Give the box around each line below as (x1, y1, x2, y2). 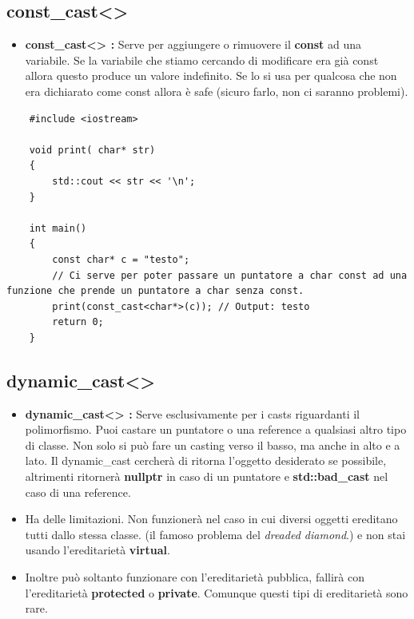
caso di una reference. (25, 483, 131, 500)
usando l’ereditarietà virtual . (25, 542, 170, 558)
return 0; (52, 316, 104, 328)
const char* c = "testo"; (52, 253, 190, 265)
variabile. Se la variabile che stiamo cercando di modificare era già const (25, 51, 379, 68)
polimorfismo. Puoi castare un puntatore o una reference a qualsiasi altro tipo (25, 421, 407, 438)
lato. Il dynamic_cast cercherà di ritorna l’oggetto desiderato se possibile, (25, 452, 387, 469)
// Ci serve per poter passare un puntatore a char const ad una (52, 269, 408, 281)
